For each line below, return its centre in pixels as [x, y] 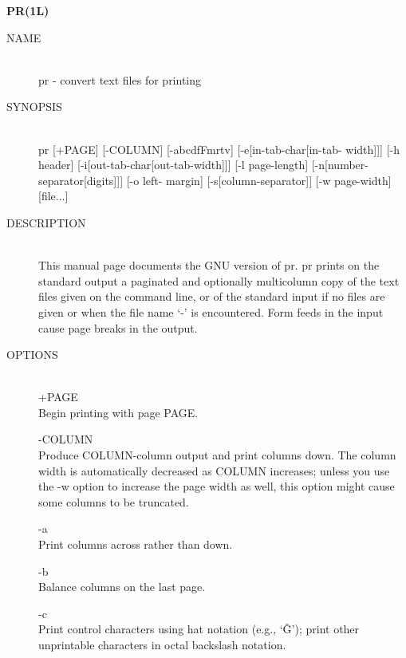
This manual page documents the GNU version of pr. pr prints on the [209, 265]
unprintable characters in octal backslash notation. [162, 644]
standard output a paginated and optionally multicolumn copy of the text [219, 280]
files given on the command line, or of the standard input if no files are [212, 296]
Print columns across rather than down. [136, 544]
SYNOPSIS [34, 106]
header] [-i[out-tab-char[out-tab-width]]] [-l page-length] [173, 165]
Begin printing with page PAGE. [118, 412]
